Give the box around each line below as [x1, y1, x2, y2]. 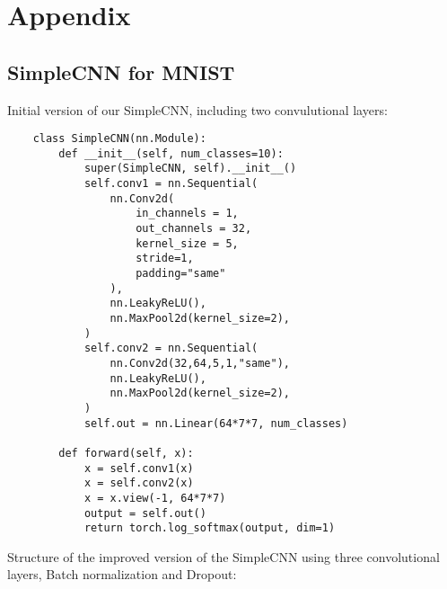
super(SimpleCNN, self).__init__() [83, 162, 297, 175]
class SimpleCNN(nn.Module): [32, 132, 206, 146]
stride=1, [136, 252, 194, 265]
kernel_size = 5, [136, 236, 239, 250]
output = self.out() [83, 506, 206, 520]
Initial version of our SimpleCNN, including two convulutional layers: [7, 100, 388, 119]
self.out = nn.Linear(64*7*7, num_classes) [83, 416, 348, 430]
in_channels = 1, [136, 207, 239, 220]
